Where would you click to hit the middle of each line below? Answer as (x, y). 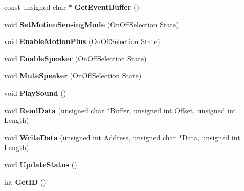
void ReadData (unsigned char (54, 110)
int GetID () (25, 182)
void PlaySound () (35, 92)
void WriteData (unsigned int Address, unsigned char (90, 137)
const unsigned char (35, 7)
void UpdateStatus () (41, 164)
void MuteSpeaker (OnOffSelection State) (73, 76)
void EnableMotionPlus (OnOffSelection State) (82, 41)
